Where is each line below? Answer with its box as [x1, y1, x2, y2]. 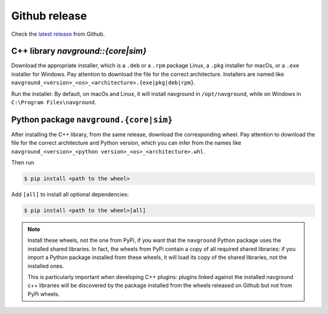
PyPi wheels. [27, 290, 60, 297]
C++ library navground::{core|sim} [11, 46, 147, 56]
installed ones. [27, 262, 64, 269]
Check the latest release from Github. [11, 30, 105, 38]
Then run [11, 159, 35, 166]
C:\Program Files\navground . [11, 99, 97, 106]
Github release [11, 9, 87, 22]
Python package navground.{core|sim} [11, 114, 173, 124]
